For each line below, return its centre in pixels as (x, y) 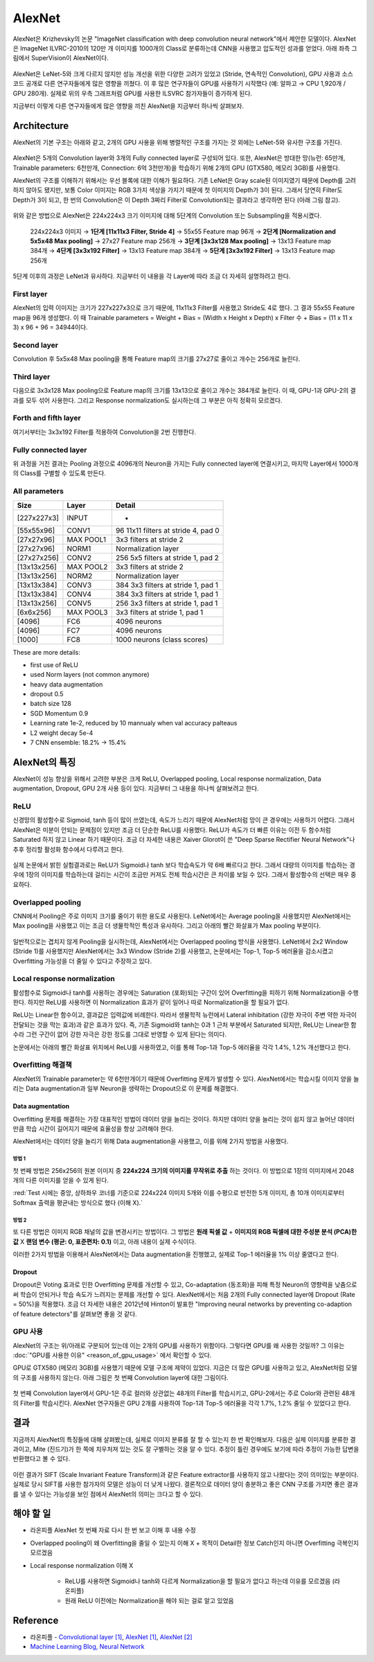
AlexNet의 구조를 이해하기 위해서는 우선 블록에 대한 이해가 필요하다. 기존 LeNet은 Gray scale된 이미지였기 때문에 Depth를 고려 (185, 180)
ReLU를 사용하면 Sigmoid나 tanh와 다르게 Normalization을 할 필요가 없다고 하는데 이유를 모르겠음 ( (200, 1581)
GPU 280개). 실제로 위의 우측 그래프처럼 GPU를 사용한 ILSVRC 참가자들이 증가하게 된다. (133, 93)
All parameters (38, 491)
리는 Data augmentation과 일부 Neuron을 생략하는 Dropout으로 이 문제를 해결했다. (126, 1088)
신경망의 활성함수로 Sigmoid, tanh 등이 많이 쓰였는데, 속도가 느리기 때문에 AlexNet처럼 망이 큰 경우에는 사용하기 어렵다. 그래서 (184, 820)
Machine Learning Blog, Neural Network (87, 1647)
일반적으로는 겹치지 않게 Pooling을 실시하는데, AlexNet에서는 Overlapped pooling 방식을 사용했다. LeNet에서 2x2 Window (180, 941)
